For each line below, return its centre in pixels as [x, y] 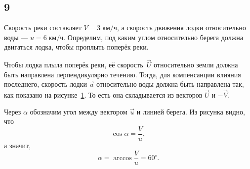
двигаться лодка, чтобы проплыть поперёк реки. [76, 47]
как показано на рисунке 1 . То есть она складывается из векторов [103, 95]
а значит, [18, 145]
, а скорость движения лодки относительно [181, 28]
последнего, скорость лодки [45, 84]
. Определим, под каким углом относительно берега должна [153, 37]
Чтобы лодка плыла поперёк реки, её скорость [74, 65]
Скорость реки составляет [43, 28]
